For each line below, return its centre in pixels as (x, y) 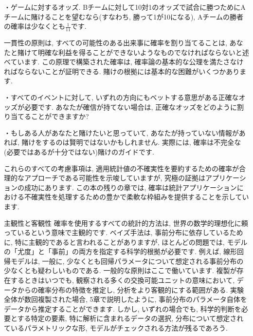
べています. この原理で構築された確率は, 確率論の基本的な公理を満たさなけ (124, 62)
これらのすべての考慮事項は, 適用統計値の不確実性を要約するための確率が (122, 168)
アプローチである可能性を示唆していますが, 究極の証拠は (115, 178)
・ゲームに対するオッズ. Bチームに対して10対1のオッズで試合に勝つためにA (125, 7)
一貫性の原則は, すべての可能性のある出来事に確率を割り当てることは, (116, 43)
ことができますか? (60, 116)
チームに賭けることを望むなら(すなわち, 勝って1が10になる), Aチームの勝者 (124, 16)
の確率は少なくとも (35, 26)
